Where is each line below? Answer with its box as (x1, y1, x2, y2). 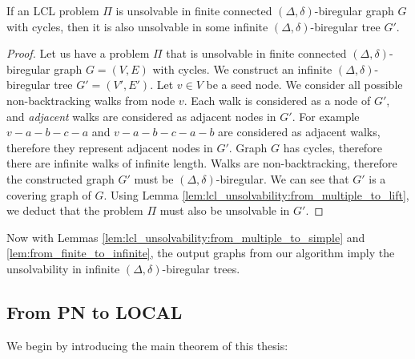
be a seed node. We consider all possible (206, 76, 403, 93)
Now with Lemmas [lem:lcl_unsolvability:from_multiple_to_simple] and (6, 228, 365, 245)
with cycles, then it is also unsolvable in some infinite (6, 18, 268, 34)
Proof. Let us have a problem (6, 45, 150, 62)
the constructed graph (6, 170, 115, 187)
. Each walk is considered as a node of (183, 91, 371, 108)
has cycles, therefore (283, 139, 382, 155)
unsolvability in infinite (6, 260, 120, 276)
